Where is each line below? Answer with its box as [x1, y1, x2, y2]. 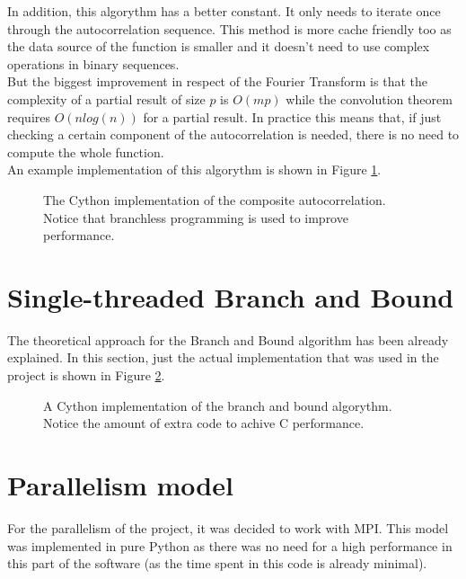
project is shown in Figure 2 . [7, 366, 165, 385]
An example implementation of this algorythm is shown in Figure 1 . [7, 160, 382, 179]
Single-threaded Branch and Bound [7, 278, 454, 315]
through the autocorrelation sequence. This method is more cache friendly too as [7, 19, 452, 38]
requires [7, 107, 50, 126]
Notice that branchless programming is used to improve [43, 208, 348, 227]
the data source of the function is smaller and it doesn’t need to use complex [7, 37, 430, 56]
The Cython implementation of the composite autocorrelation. [43, 190, 386, 209]
